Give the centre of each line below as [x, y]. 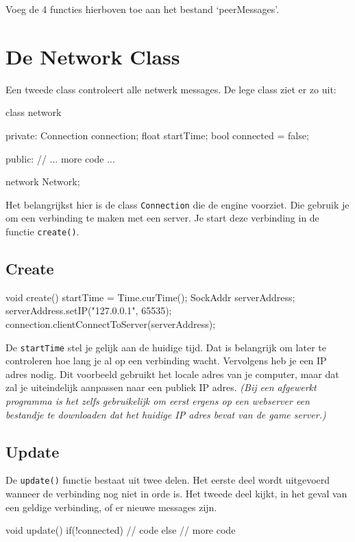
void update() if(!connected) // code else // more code [121, 530]
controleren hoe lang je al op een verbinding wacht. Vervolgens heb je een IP [166, 361]
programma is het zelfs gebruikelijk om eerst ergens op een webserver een [158, 401]
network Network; [43, 181]
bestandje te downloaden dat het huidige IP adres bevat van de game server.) [166, 414]
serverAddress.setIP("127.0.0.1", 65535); [89, 310]
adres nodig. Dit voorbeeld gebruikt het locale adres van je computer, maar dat [172, 374]
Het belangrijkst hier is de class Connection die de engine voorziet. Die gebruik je [177, 204]
